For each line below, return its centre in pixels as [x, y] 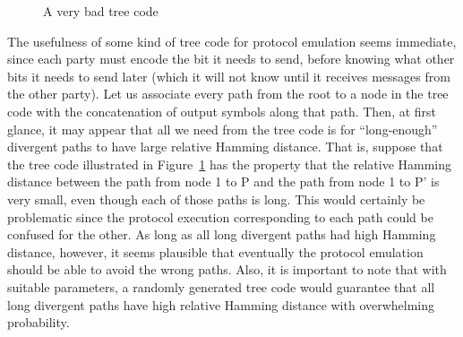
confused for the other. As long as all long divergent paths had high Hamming [222, 234]
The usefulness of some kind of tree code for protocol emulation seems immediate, [232, 41]
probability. [39, 322]
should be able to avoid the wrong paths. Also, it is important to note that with [227, 269]
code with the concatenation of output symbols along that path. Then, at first [222, 111]
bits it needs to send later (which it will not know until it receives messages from [229, 76]
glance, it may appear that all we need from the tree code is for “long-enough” [223, 129]
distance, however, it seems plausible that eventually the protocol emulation [215, 251]
